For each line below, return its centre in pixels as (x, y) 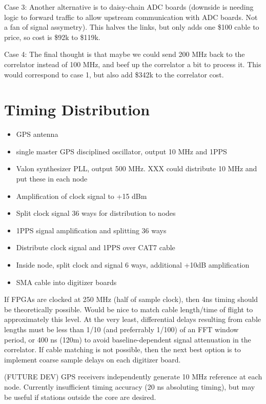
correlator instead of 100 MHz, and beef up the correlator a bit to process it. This (133, 64)
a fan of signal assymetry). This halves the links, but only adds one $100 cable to (132, 27)
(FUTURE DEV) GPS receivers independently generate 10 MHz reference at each (133, 377)
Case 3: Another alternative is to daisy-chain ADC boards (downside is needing (129, 7)
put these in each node (52, 179)
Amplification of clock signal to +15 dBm (81, 196)
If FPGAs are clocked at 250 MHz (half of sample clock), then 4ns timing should (131, 299)
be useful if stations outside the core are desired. (80, 397)
